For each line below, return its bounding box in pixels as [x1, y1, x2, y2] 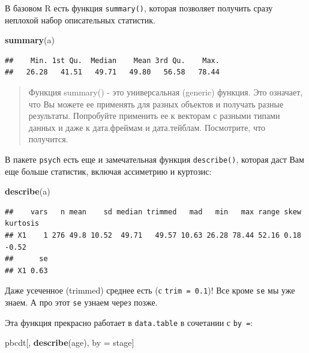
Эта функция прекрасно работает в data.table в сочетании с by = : [5, 316, 253, 328]
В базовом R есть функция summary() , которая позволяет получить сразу [5, 2, 273, 14]
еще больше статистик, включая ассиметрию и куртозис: [5, 164, 212, 177]
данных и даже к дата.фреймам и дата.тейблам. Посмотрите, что [28, 121, 265, 133]
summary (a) [5, 34, 55, 46]
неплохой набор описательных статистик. [5, 13, 155, 26]
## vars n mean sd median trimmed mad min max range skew [5, 207, 301, 216]
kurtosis [5, 219, 40, 228]
